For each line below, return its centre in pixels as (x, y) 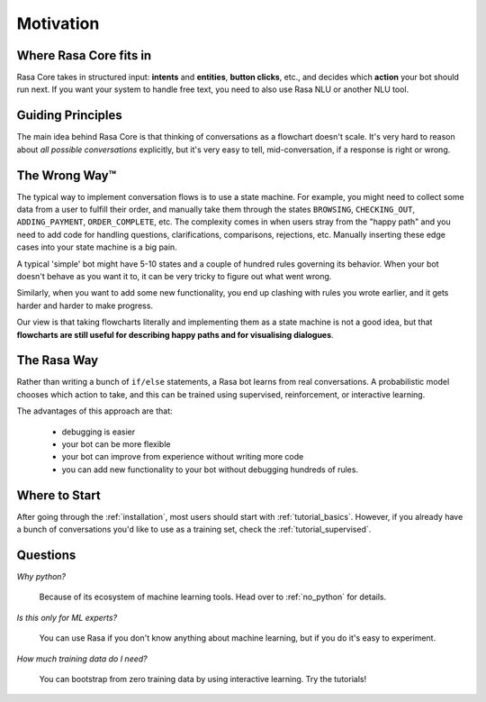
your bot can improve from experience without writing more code (183, 457)
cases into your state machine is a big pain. (97, 247)
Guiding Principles (70, 116)
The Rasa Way (58, 360)
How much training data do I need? (82, 659)
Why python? (41, 577)
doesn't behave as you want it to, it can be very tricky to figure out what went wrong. (174, 276)
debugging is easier (99, 432)
